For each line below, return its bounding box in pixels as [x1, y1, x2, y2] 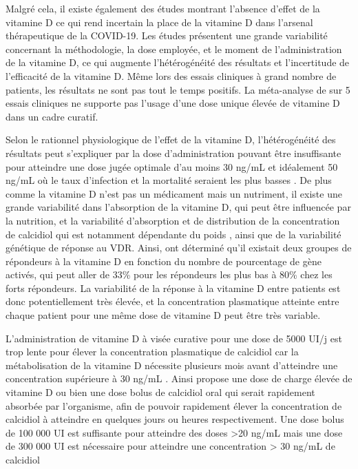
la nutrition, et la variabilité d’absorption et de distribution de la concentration [6, 213, 340, 227]
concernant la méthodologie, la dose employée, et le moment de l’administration [6, 41, 342, 56]
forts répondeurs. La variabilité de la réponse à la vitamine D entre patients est [6, 280, 341, 295]
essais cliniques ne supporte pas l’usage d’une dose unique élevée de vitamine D [6, 96, 340, 110]
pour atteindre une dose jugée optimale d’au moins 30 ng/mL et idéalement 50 [6, 159, 338, 174]
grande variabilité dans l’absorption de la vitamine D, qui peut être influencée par [6, 200, 351, 214]
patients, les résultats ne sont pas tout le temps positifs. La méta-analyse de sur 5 [6, 82, 350, 96]
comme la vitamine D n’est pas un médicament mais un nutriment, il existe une [6, 186, 342, 200]
